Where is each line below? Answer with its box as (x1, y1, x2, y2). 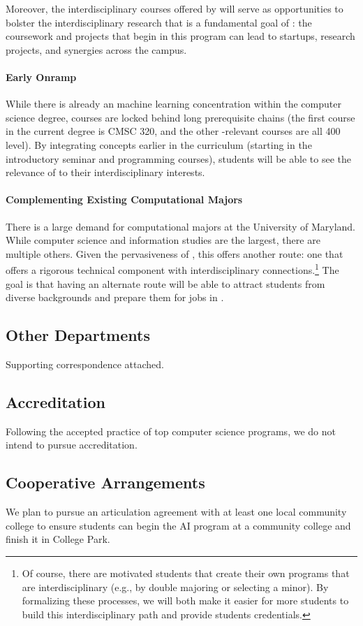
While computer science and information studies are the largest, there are (6, 233, 320, 247)
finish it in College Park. (6, 532, 110, 546)
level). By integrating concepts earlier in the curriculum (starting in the (6, 137, 312, 152)
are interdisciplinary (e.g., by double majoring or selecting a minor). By (22, 579, 329, 594)
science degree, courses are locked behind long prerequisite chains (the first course (6, 110, 355, 124)
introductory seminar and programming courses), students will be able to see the (6, 151, 351, 166)
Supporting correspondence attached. (6, 356, 164, 371)
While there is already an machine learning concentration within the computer (6, 96, 341, 111)
